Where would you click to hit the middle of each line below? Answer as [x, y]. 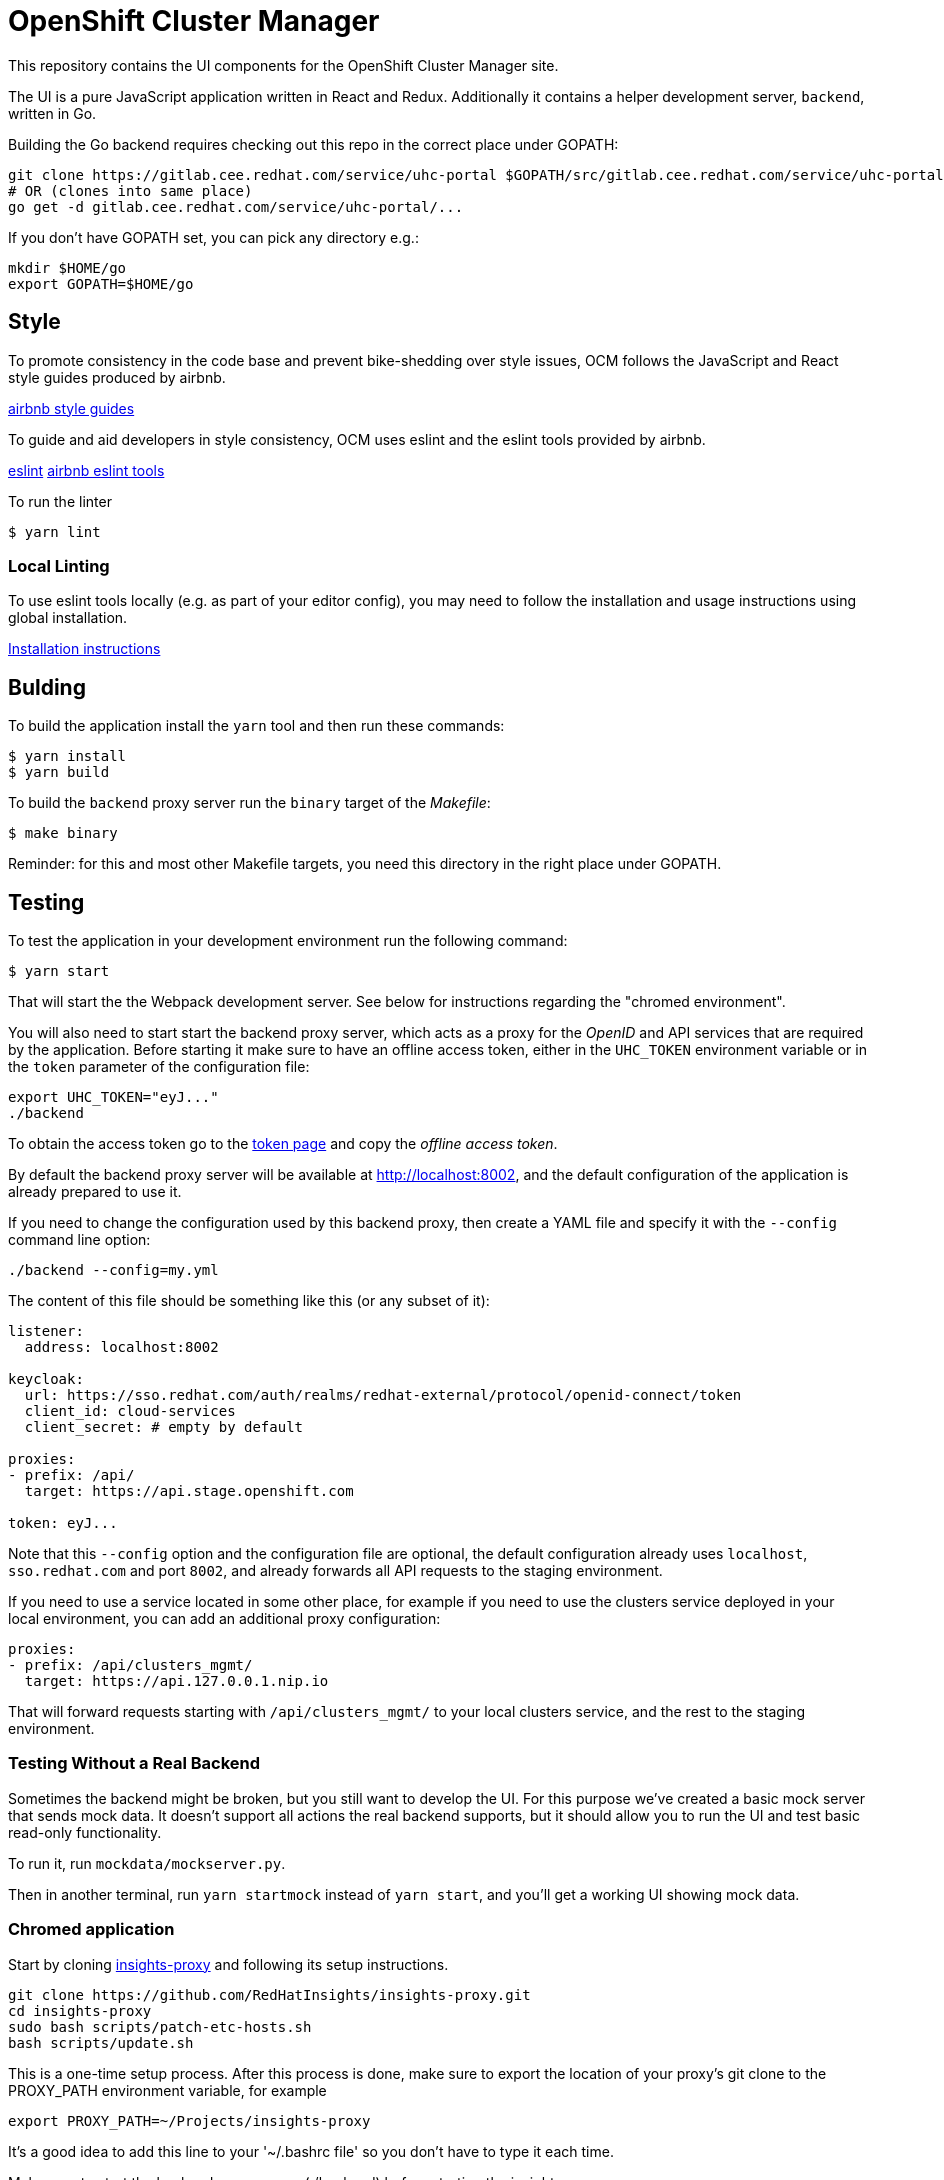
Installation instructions [84, 649]
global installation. [68, 618]
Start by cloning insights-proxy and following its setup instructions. [228, 1964]
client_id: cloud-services [130, 1411]
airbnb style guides [71, 408]
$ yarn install [67, 756]
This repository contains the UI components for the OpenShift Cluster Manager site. [283, 65]
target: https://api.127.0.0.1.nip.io [176, 1681]
